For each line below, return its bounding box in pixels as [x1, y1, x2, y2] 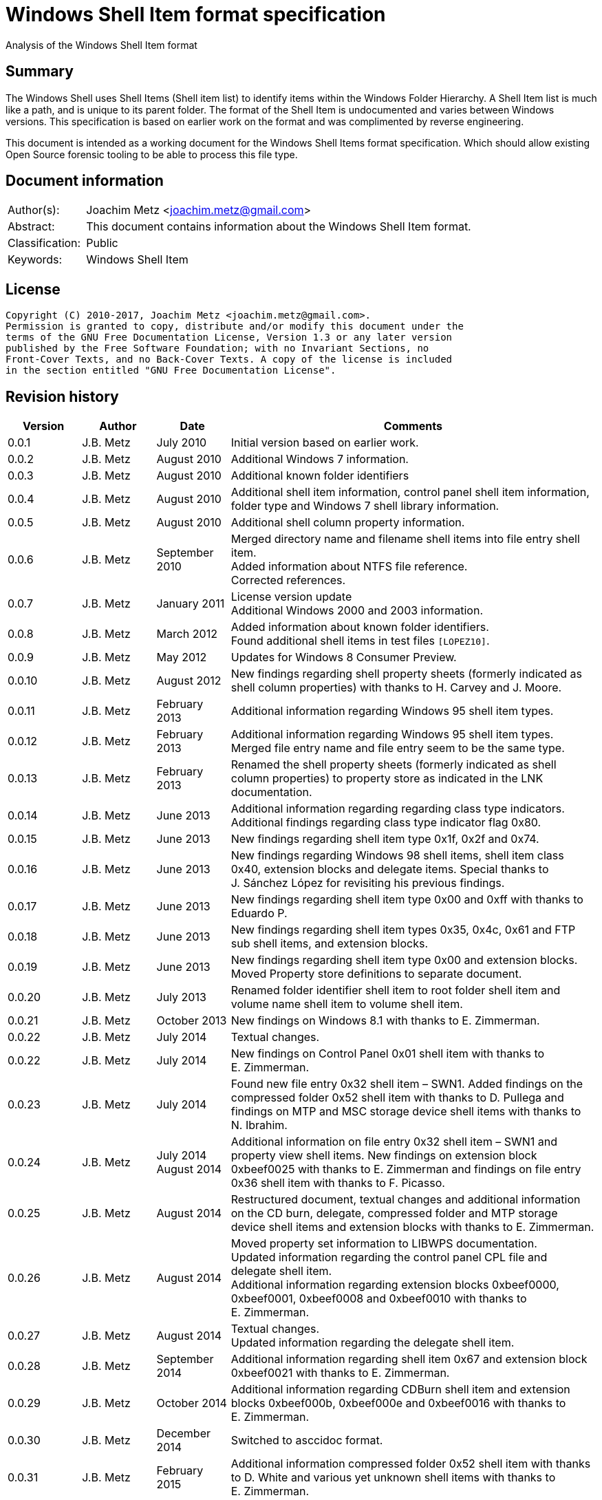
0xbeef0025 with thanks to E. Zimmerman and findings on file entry [230, 1162, 581, 1177]
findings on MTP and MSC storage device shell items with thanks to [230, 1104, 581, 1119]
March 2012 [156, 627, 217, 641]
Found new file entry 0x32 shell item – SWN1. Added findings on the [230, 1077, 583, 1091]
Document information [6, 172, 164, 190]
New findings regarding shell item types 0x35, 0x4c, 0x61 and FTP [230, 923, 576, 937]
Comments [383, 419, 442, 433]
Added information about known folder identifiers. [230, 620, 489, 634]
